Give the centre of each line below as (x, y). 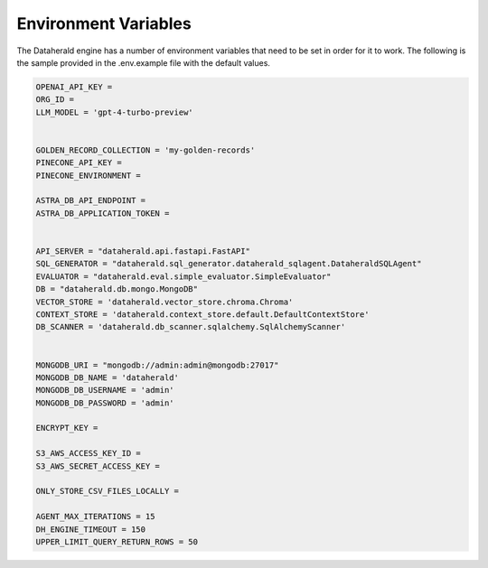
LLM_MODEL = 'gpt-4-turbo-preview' (114, 112)
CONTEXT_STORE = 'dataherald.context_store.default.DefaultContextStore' (202, 314)
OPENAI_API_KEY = (74, 87)
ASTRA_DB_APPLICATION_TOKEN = (103, 213)
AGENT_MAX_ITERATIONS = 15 (95, 517)
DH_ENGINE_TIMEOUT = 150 (91, 529)
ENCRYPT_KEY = (67, 428)
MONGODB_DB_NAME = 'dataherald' (108, 377)
